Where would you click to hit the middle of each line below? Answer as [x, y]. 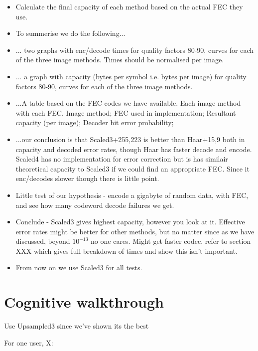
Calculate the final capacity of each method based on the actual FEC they [129, 6]
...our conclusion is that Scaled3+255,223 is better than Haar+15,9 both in [130, 139]
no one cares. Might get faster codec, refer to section [171, 241]
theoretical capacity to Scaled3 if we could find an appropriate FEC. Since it [132, 168]
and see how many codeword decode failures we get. [95, 205]
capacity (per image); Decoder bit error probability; [95, 122]
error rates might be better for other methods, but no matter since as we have [135, 231]
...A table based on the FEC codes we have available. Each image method [128, 103]
